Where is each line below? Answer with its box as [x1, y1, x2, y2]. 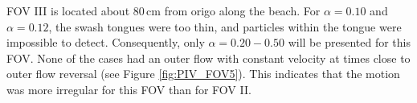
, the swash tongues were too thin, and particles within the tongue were [48, 18, 402, 35]
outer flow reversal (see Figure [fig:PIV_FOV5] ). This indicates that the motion [6, 65, 400, 82]
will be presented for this [288, 34, 411, 51]
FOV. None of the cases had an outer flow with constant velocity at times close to [6, 49, 411, 66]
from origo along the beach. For [164, 2, 321, 19]
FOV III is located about [6, 2, 130, 19]
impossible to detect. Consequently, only [6, 34, 205, 51]
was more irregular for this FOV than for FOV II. [6, 80, 251, 97]
